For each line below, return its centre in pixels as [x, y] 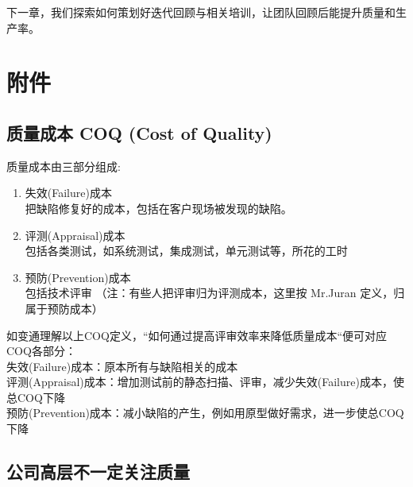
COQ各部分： [41, 351]
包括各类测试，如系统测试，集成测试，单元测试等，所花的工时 [186, 251]
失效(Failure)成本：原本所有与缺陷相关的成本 [122, 366]
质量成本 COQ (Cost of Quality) [139, 132]
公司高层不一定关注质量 [98, 472]
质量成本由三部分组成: [64, 166]
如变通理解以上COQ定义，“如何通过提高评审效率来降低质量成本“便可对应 [197, 335]
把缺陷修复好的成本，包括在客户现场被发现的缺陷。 [158, 208]
